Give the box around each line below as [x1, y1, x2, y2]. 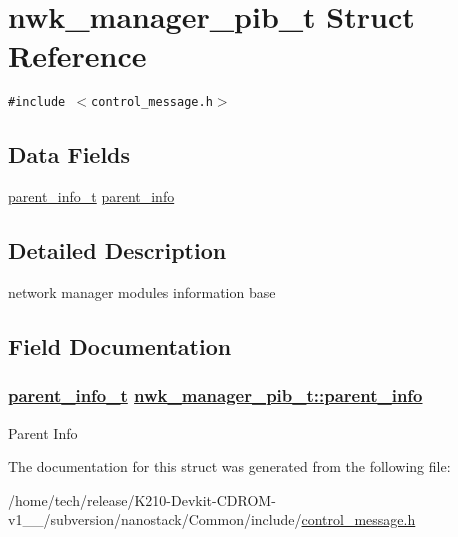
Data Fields [8, 139, 131, 170]
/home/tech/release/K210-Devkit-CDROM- [8, 489, 276, 510]
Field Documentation [8, 330, 232, 361]
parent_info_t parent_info [8, 186, 175, 207]
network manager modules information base [8, 281, 276, 302]
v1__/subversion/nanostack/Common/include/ [8, 509, 302, 530]
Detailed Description [8, 235, 227, 266]
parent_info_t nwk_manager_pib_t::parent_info [8, 383, 423, 408]
